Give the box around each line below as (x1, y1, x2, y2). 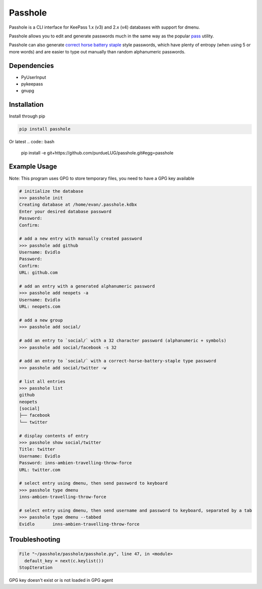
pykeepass (21, 81, 43, 87)
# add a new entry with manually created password (19, 236, 143, 241)
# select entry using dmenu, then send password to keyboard (19, 481, 168, 486)
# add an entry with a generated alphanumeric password (19, 284, 155, 289)
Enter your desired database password (19, 209, 112, 214)
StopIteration (19, 565, 53, 571)
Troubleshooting (9, 536, 61, 544)
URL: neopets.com (19, 304, 61, 309)
